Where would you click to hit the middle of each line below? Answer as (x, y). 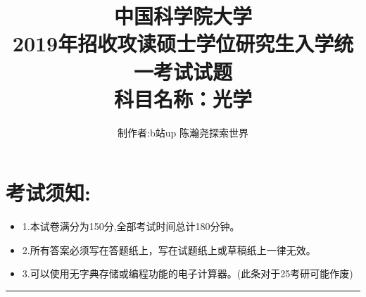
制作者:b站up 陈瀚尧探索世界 (183, 132)
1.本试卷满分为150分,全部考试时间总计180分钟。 (131, 226)
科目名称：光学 (183, 98)
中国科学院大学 (183, 16)
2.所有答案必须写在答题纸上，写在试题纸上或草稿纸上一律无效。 (169, 249)
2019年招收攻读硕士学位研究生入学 (173, 43)
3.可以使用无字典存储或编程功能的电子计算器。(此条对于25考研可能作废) (188, 273)
